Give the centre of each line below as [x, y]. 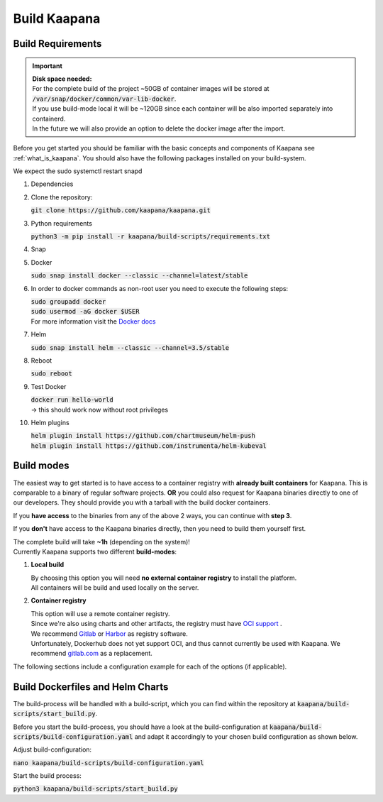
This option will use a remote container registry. [100, 613]
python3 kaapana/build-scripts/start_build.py [95, 789]
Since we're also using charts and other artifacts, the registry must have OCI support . [157, 624]
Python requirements [61, 223]
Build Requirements [57, 44]
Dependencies [52, 184]
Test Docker [49, 386]
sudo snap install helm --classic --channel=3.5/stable [130, 347]
